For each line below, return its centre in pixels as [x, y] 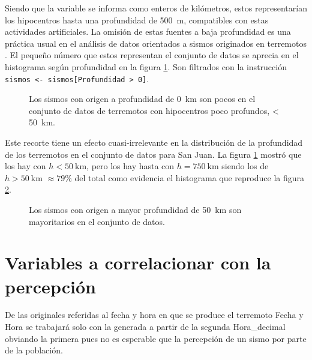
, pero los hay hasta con [130, 166]
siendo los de [245, 166]
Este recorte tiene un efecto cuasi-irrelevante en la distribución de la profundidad [154, 142]
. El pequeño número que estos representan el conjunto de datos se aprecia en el [152, 55]
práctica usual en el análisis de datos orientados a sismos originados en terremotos [156, 43]
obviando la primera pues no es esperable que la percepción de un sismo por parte [156, 338]
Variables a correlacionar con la [138, 262]
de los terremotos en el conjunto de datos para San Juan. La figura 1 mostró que [153, 154]
